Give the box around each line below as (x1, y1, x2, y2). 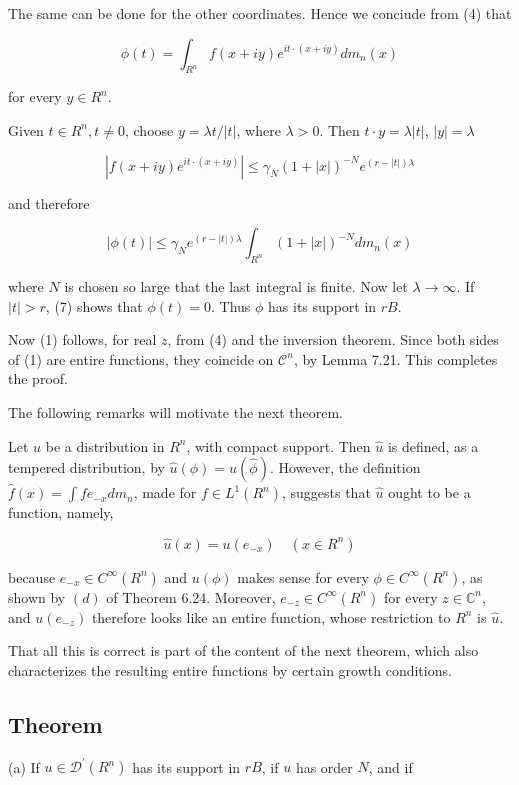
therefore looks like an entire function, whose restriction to (91, 606, 451, 627)
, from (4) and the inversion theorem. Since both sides (167, 329, 499, 350)
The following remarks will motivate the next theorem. (8, 401, 344, 422)
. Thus (211, 295, 251, 316)
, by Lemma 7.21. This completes (293, 348, 498, 369)
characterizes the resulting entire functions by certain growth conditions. (8, 659, 452, 680)
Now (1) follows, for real (8, 329, 157, 350)
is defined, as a (387, 435, 479, 456)
